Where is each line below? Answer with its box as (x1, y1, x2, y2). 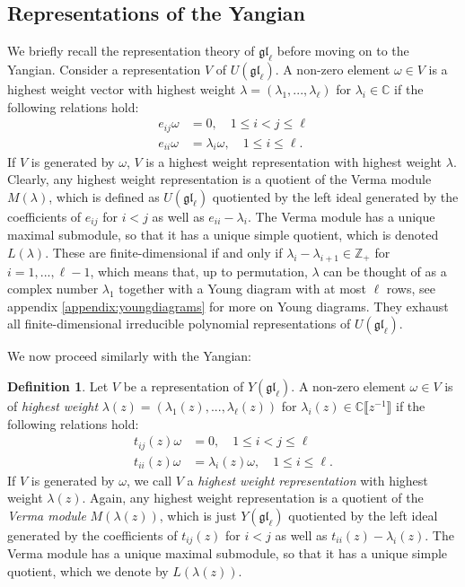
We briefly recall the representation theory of (7, 41, 255, 60)
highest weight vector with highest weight (7, 80, 236, 98)
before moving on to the (276, 41, 409, 60)
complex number (7, 279, 99, 298)
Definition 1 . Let (7, 376, 109, 395)
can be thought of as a (323, 261, 447, 280)
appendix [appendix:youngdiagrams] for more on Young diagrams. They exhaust (7, 296, 449, 315)
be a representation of (123, 376, 244, 395)
